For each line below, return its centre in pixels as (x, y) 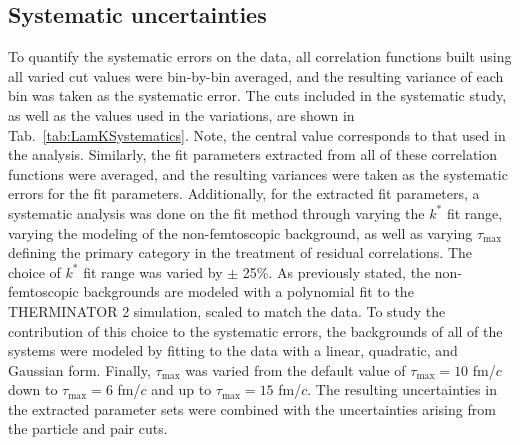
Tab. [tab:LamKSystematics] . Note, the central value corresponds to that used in (257, 134)
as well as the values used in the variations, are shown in (181, 114)
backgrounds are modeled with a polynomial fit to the (248, 291)
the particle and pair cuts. (88, 428)
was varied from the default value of (295, 369)
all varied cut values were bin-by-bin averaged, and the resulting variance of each (256, 75)
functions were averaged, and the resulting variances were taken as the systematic (258, 173)
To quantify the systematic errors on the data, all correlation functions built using (260, 56)
